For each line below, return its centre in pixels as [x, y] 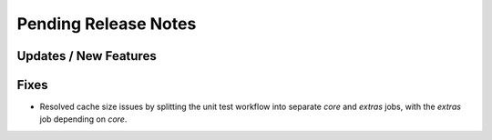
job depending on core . [83, 119]
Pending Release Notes [107, 24]
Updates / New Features [87, 56]
